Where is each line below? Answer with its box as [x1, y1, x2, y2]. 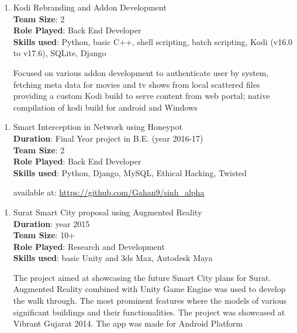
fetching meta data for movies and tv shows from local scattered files [13, 78, 260, 90]
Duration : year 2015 [13, 217, 90, 229]
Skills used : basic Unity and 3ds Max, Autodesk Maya [13, 252, 213, 264]
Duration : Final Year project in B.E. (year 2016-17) [13, 132, 203, 144]
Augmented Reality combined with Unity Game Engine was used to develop [13, 283, 286, 295]
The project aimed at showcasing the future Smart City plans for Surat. [13, 271, 271, 283]
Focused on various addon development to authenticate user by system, [13, 66, 269, 78]
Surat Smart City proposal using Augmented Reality [13, 205, 202, 218]
